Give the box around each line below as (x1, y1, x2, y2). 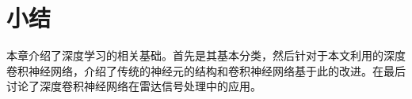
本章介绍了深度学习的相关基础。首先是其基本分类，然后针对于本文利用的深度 (6, 47, 406, 64)
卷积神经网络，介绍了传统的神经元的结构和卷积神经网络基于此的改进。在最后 (6, 62, 406, 79)
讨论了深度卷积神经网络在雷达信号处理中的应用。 (6, 78, 261, 94)
